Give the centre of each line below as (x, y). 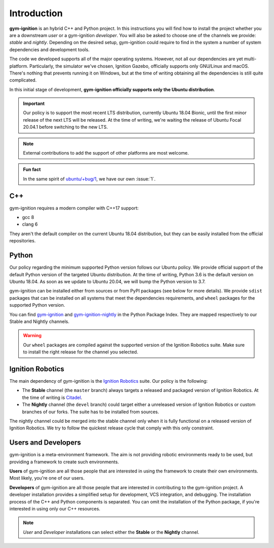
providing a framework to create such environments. (64, 462)
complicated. (23, 80)
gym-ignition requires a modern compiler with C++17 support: (74, 208)
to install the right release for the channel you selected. (81, 352)
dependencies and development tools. (49, 49)
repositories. (23, 241)
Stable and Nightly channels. (39, 321)
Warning (32, 336)
